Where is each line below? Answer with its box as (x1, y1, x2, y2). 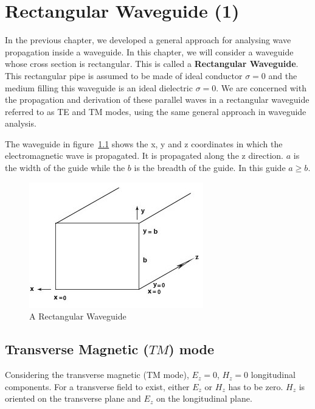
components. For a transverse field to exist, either (5, 380, 190, 393)
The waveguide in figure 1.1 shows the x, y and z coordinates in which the (5, 137, 283, 150)
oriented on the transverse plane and (5, 392, 141, 405)
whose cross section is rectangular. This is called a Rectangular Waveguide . (5, 57, 299, 70)
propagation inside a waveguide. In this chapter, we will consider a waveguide (5, 45, 294, 58)
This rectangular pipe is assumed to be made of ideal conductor (5, 69, 243, 82)
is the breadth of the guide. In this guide (134, 161, 286, 174)
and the (268, 69, 297, 82)
